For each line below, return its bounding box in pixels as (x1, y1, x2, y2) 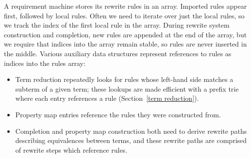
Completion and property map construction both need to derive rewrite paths (15, 126, 247, 136)
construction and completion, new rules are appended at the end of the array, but (4, 29, 247, 39)
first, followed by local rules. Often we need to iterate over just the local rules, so (4, 10, 245, 20)
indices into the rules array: (4, 58, 85, 68)
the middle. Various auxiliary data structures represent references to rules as (4, 48, 232, 58)
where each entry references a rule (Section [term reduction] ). (15, 93, 199, 103)
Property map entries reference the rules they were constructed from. (15, 109, 221, 119)
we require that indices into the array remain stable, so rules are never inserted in (4, 39, 247, 49)
